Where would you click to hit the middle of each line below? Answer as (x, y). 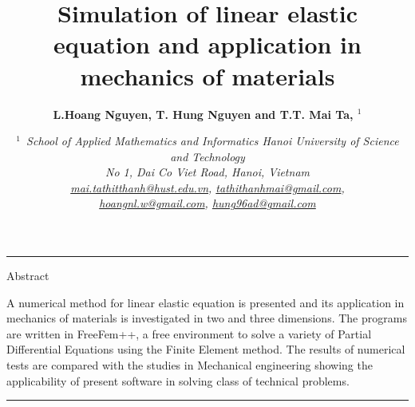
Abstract (28, 276)
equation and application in (207, 44)
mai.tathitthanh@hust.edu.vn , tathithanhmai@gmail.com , (207, 187)
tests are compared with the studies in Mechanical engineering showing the (190, 365)
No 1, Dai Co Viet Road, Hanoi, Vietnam (207, 172)
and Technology (207, 156)
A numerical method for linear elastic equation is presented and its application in (206, 302)
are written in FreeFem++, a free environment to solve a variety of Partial (189, 333)
